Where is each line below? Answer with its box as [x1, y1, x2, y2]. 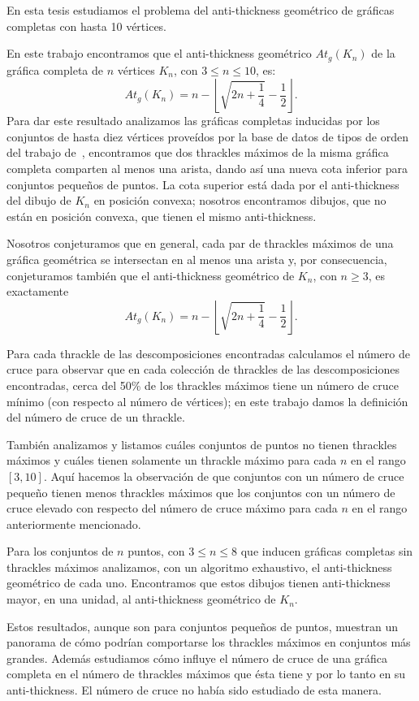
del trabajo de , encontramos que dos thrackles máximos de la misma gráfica [6, 144, 389, 161]
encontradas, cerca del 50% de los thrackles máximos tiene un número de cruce [6, 376, 400, 393]
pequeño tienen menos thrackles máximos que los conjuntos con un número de [6, 483, 395, 500]
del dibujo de [6, 192, 71, 209]
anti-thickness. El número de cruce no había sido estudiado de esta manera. [6, 682, 382, 699]
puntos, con [127, 543, 185, 560]
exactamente [6, 283, 69, 300]
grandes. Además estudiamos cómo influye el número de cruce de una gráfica [6, 649, 388, 666]
